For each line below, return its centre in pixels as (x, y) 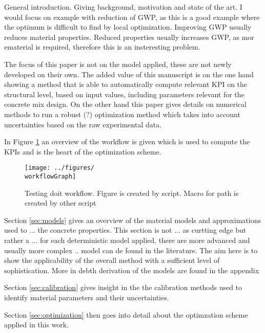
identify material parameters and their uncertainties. (87, 297)
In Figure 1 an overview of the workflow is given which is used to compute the (127, 141)
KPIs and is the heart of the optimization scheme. (83, 151)
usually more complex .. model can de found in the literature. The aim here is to (131, 250)
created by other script (60, 203)
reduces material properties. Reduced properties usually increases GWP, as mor (129, 37)
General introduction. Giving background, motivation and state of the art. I (123, 7)
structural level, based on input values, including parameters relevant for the (124, 94)
